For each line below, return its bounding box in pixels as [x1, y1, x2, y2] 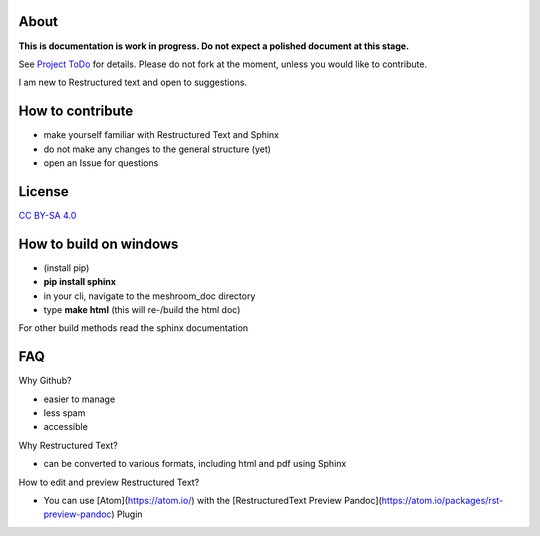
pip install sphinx [43, 276, 117, 288]
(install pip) [43, 261, 90, 274]
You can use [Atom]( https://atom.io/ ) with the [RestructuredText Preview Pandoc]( [43, 495, 382, 506]
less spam [43, 407, 86, 419]
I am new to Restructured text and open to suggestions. [18, 76, 248, 89]
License [18, 183, 69, 200]
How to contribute [18, 103, 134, 120]
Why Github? [18, 375, 72, 387]
